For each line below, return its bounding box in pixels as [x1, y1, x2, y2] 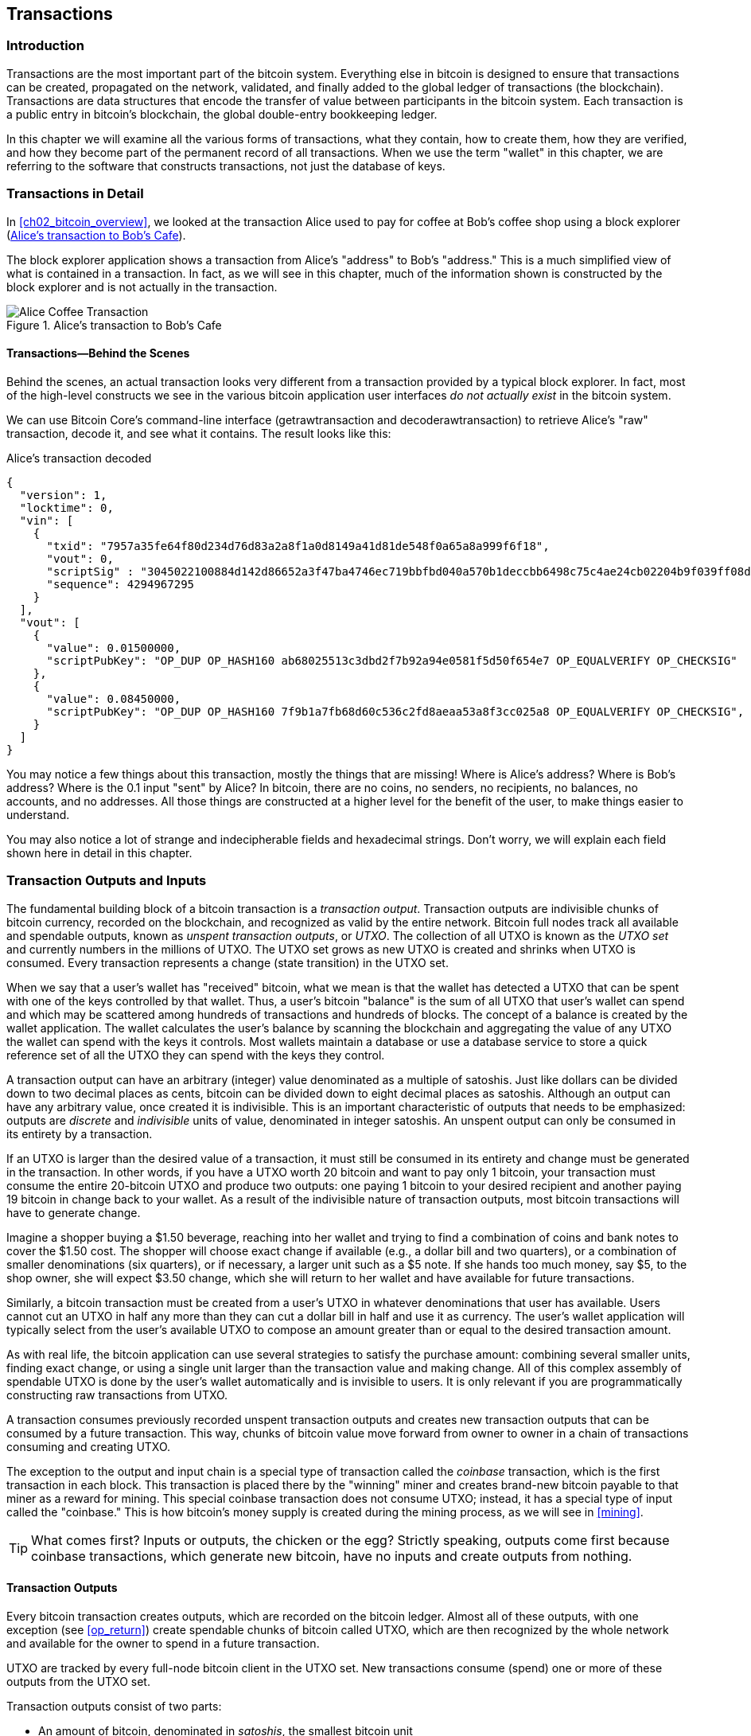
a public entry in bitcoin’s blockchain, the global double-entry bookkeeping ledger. [6, 107, 438, 121]
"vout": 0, [46, 552, 114, 565]
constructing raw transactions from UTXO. [6, 1387, 228, 1402]
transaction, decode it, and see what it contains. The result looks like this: [6, 426, 391, 440]
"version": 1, [19, 488, 107, 501]
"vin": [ [19, 513, 74, 527]
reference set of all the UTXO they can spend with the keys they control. [6, 1047, 385, 1062]
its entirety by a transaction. [6, 1126, 153, 1141]
